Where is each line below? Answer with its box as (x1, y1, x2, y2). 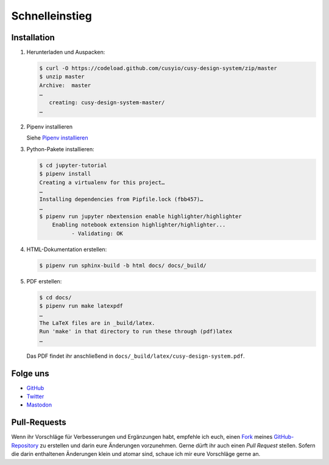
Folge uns (11, 368, 49, 378)
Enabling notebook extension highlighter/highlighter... (52, 221, 226, 229)
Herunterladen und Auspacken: (26, 49, 105, 56)
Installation (11, 32, 55, 43)
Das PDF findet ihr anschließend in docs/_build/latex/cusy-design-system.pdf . (26, 352, 245, 360)
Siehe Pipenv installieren (26, 134, 88, 141)
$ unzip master (39, 73, 85, 80)
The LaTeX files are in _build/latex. (39, 319, 155, 326)
